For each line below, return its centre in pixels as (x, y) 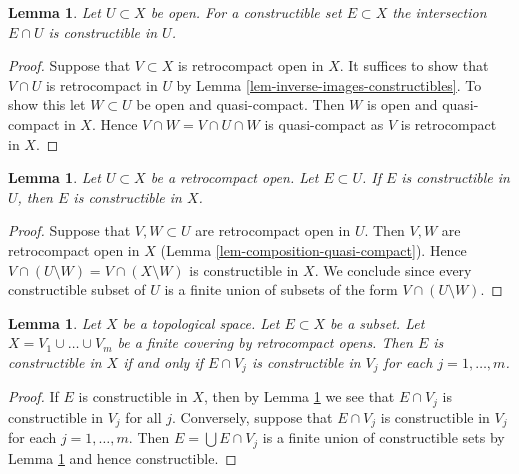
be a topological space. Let (201, 322)
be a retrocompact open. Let (234, 177)
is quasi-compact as (324, 123)
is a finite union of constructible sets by (383, 437)
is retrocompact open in (250, 65)
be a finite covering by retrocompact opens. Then (265, 342)
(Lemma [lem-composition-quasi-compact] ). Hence (313, 249)
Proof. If (33, 396)
